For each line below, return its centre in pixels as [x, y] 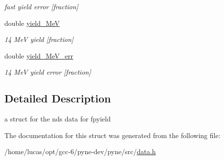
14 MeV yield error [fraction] [48, 72]
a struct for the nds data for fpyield [58, 119]
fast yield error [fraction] [41, 6]
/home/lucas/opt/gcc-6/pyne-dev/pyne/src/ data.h [80, 151]
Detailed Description [58, 98]
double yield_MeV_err [39, 55]
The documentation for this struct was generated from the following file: [112, 135]
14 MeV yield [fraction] [39, 39]
